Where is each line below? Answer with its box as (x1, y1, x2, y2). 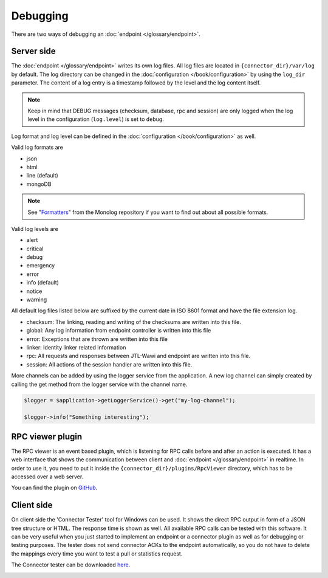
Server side (11, 46, 56, 57)
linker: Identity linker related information (26, 344, 126, 351)
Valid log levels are (11, 225, 59, 232)
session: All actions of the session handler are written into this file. (26, 360, 193, 368)
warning (26, 296, 47, 303)
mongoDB (26, 180, 52, 188)
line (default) (26, 172, 59, 179)
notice (26, 287, 43, 295)
